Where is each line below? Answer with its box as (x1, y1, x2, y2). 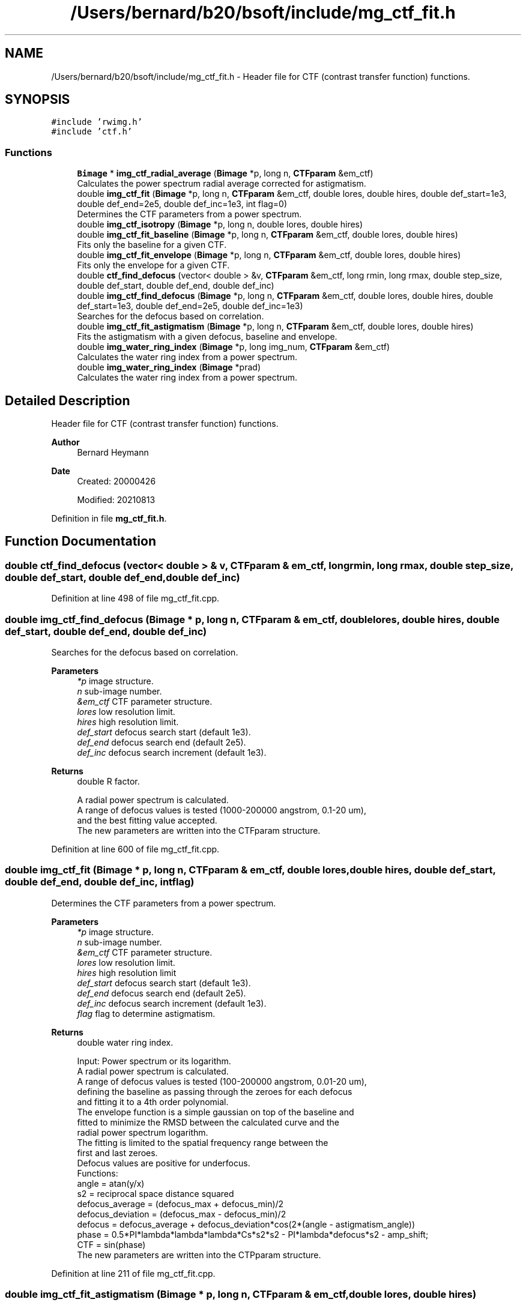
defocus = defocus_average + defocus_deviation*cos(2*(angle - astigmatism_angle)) (77, 1219, 416, 1229)
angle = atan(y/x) (77, 1178, 145, 1189)
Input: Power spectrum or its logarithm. (77, 1055, 231, 1066)
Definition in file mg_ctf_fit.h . (51, 513, 167, 524)
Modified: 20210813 (77, 495, 156, 505)
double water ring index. (77, 1037, 174, 1047)
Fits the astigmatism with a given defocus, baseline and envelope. (77, 331, 337, 342)
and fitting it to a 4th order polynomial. (77, 1096, 229, 1107)
